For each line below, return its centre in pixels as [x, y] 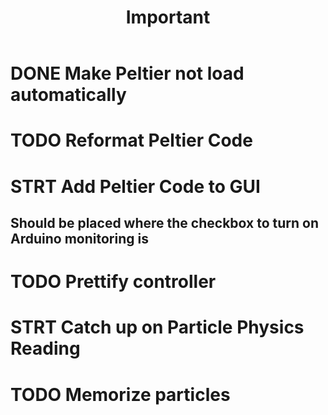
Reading [45, 348]
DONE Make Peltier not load [127, 73]
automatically [68, 95]
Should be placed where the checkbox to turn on [164, 222]
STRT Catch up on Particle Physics [157, 327]
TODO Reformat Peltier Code [131, 140]
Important [168, 17]
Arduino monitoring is [79, 238]
